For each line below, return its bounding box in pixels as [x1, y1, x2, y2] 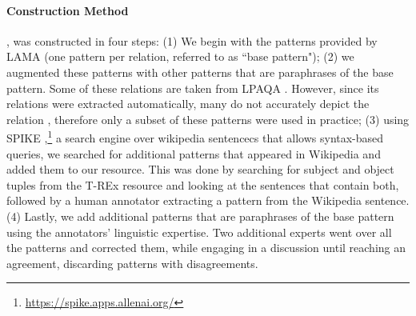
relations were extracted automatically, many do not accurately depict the [6, 95, 370, 112]
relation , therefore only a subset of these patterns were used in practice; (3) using [6, 110, 410, 127]
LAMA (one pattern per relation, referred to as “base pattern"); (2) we [6, 48, 354, 65]
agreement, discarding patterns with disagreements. [6, 254, 258, 271]
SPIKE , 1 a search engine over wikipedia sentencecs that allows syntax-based [6, 127, 384, 146]
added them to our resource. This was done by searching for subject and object [6, 161, 394, 178]
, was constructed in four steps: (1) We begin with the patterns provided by [6, 32, 378, 49]
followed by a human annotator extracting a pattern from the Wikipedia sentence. [6, 192, 410, 209]
